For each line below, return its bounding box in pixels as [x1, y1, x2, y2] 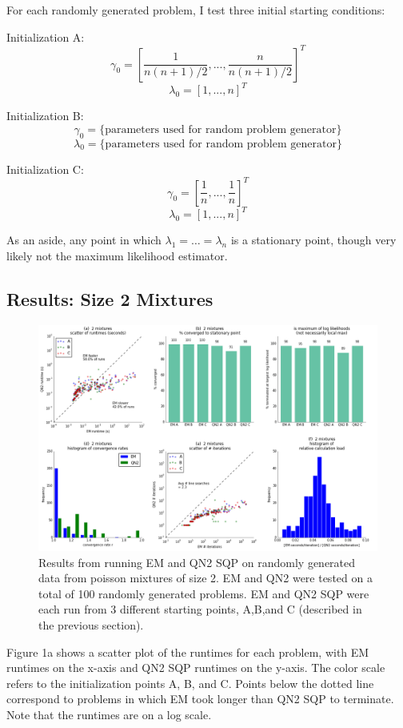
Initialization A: [6, 28, 85, 45]
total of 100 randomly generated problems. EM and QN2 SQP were [38, 585, 369, 601]
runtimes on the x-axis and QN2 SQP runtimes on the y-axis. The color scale [6, 659, 385, 676]
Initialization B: [6, 107, 84, 124]
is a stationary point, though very [230, 231, 397, 248]
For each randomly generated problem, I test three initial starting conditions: [6, 2, 385, 18]
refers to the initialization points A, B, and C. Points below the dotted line [6, 674, 374, 691]
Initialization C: [6, 160, 84, 177]
